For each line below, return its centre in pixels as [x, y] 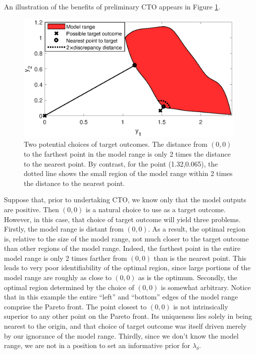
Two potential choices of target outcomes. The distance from [116, 144]
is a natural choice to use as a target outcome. [155, 209]
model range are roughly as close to [58, 277]
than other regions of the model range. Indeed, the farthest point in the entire [122, 248]
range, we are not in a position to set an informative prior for [97, 345]
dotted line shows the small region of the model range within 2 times [128, 173]
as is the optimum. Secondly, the [188, 277]
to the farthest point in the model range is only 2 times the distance [127, 153]
